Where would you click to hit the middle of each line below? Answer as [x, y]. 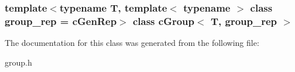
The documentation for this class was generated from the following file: [132, 43]
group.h [18, 62]
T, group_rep [243, 21]
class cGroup [164, 21]
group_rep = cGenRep [61, 21]
